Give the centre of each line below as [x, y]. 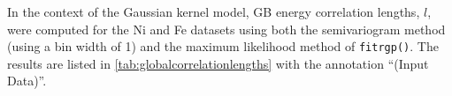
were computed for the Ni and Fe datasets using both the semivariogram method [226, 29]
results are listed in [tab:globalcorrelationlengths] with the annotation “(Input [218, 63]
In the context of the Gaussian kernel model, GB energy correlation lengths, [214, 11]
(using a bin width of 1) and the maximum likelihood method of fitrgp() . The [223, 46]
